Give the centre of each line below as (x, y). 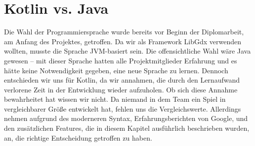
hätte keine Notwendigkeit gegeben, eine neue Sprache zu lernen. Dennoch (116, 70)
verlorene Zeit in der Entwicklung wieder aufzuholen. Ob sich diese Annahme (121, 89)
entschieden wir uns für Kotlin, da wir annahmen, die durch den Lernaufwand (122, 80)
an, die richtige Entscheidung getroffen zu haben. (78, 137)
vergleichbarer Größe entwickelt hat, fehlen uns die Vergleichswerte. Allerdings (123, 108)
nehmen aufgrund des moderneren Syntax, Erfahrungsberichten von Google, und (126, 118)
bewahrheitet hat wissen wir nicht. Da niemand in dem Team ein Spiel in (115, 99)
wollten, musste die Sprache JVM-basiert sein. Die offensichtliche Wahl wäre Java (127, 51)
